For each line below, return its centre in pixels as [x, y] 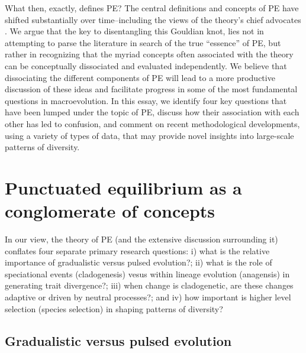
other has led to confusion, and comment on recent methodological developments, [152, 123]
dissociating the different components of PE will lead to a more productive [140, 77]
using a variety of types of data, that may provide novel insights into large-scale [149, 135]
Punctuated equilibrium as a [123, 187]
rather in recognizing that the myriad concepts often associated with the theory [149, 54]
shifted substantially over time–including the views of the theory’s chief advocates [153, 19]
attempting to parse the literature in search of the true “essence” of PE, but [143, 42]
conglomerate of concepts [110, 211]
